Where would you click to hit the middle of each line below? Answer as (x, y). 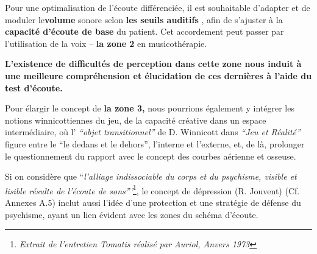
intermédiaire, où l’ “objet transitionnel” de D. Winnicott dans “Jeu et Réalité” (153, 132)
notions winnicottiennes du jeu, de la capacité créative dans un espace (136, 120)
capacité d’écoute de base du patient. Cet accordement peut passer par (144, 31)
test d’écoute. (34, 87)
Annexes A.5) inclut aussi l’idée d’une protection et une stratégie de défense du (153, 202)
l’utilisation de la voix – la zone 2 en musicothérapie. (106, 43)
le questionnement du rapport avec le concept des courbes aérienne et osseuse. (151, 156)
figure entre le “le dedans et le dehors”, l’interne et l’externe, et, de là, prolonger (155, 143)
